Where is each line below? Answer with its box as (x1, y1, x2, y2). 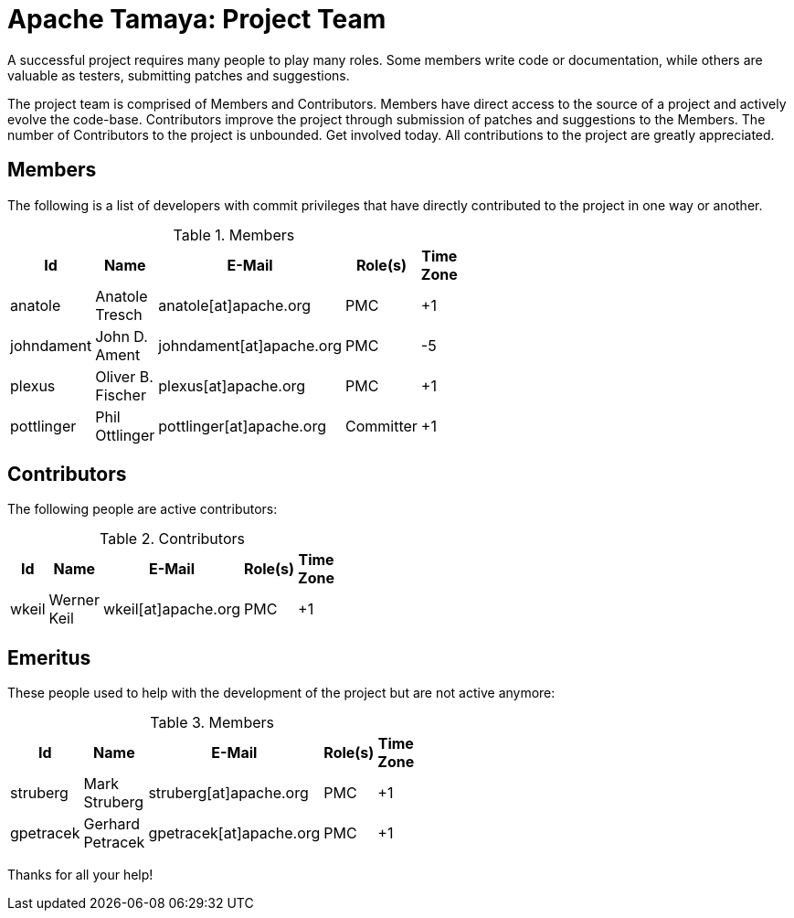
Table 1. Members (173, 225, 295, 244)
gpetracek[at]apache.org (148, 824, 321, 843)
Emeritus (7, 646, 91, 669)
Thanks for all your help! (7, 867, 154, 883)
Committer (344, 416, 418, 435)
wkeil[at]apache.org (102, 600, 241, 619)
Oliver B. (95, 367, 154, 386)
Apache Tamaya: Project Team (7, 4, 386, 35)
